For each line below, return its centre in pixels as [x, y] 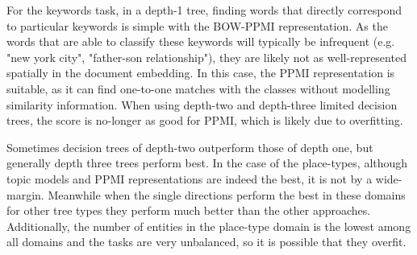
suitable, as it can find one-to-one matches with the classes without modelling [198, 88]
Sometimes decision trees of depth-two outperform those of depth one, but [190, 147]
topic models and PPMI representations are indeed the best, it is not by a [190, 178]
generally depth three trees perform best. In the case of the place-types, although [207, 163]
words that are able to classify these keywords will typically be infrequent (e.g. [201, 41]
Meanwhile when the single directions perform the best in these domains [227, 194]
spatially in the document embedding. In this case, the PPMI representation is [201, 73]
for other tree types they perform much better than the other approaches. [189, 210]
